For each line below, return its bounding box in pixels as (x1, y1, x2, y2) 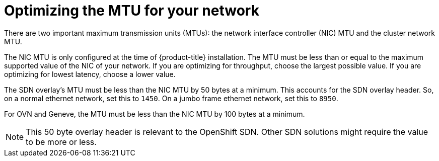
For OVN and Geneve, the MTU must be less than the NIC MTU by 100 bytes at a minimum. (4, 109, 305, 118)
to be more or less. (26, 136, 97, 147)
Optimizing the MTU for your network (4, 2, 259, 19)
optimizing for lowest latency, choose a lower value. (4, 69, 176, 78)
